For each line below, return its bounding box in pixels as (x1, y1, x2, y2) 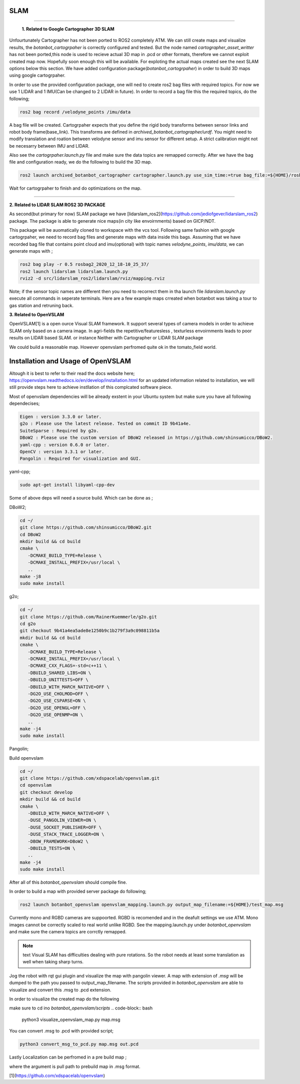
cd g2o (19, 621, 36, 627)
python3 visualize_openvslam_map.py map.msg (21, 1016, 120, 1022)
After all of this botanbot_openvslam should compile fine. (9, 879, 127, 885)
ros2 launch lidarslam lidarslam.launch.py (19, 268, 128, 274)
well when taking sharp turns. (22, 959, 84, 965)
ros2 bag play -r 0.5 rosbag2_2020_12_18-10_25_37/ (19, 262, 149, 267)
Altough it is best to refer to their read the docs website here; (9, 370, 135, 376)
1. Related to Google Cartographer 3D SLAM (21, 26, 114, 32)
